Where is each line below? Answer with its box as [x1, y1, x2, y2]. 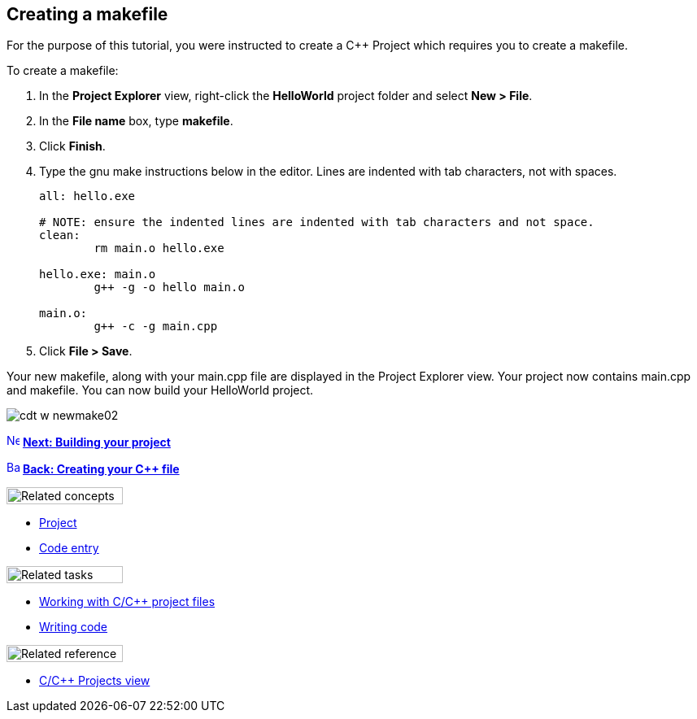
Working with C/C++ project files [39, 595, 216, 609]
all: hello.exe [39, 190, 136, 203]
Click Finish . [39, 139, 106, 154]
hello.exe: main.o [39, 268, 156, 281]
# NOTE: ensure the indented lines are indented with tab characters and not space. [39, 216, 595, 229]
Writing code [39, 620, 108, 634]
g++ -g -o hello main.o [94, 281, 245, 294]
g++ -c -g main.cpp [94, 320, 218, 333]
